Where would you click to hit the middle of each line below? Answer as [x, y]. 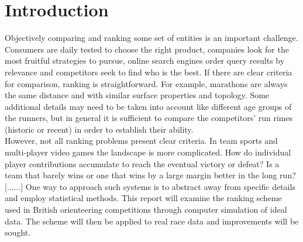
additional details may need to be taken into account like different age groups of [148, 106]
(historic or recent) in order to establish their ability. [99, 129]
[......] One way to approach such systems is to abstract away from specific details [150, 186]
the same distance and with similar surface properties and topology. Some [137, 95]
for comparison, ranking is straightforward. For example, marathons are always [146, 83]
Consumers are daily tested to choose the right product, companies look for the [147, 49]
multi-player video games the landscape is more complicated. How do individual [148, 152]
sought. [18, 232]
